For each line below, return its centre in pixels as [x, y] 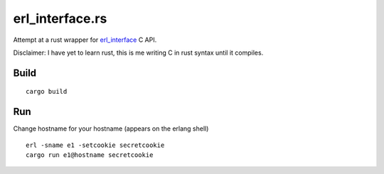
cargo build [47, 92]
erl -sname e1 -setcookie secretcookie [95, 145]
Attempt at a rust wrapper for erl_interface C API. [85, 40]
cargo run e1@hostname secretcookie [90, 155]
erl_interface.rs [60, 18]
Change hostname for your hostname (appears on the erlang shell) [111, 129]
